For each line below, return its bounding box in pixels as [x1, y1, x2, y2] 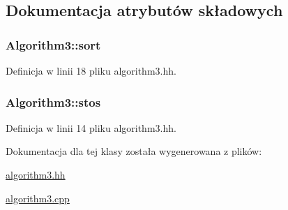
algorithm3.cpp [6, 190, 70, 205]
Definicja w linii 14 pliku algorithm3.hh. [6, 120, 176, 135]
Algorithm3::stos [6, 93, 101, 110]
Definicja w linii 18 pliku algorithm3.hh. [6, 63, 176, 77]
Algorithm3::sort [6, 36, 101, 53]
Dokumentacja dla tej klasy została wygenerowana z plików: [6, 144, 262, 158]
